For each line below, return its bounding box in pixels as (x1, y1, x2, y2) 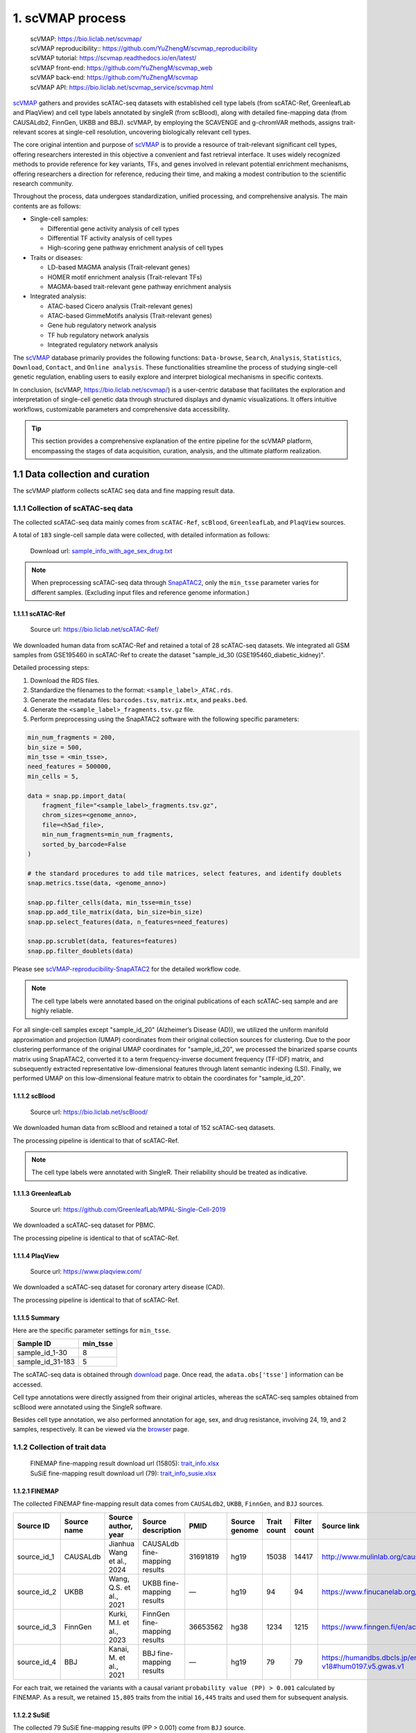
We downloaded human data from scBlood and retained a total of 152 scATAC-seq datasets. (12, 1124, 276, 1132)
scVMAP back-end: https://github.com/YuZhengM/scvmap (30, 73, 198, 82)
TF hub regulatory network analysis (47, 331, 149, 339)
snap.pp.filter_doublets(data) (27, 947, 135, 955)
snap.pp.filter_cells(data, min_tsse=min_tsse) (27, 898, 192, 906)
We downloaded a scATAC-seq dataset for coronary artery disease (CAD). (12, 1283, 225, 1291)
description (142, 1525, 182, 1535)
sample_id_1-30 (17, 1348, 67, 1358)
